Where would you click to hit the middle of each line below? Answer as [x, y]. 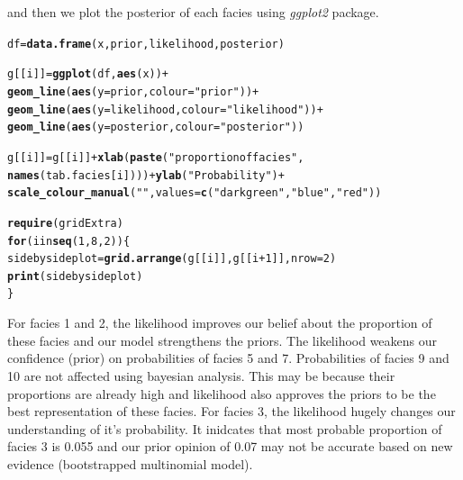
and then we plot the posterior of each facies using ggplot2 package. [193, 12]
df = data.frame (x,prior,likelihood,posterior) [146, 44]
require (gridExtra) [65, 223]
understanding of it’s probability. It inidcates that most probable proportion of [225, 428]
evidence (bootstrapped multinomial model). [130, 463]
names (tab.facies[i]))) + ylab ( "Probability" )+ [146, 175]
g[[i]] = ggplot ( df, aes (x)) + [88, 74]
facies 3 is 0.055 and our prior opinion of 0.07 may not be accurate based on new [230, 446]
